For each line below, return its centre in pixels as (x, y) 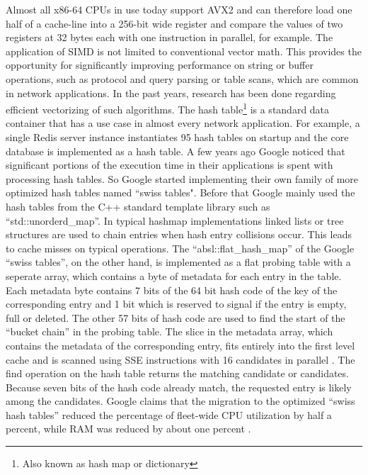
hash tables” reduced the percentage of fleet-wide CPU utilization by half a (169, 414)
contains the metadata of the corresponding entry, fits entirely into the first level (180, 345)
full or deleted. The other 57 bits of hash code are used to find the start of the (176, 317)
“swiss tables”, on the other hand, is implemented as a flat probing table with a (178, 262)
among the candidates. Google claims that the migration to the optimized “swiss (180, 401)
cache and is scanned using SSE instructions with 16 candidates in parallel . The (180, 359)
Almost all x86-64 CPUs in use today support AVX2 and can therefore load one (179, 9)
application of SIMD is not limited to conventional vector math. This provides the (184, 51)
